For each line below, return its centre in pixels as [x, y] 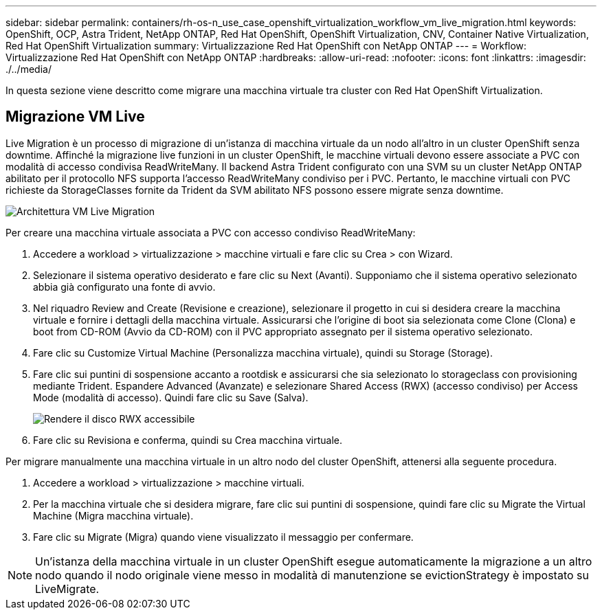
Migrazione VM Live [75, 117]
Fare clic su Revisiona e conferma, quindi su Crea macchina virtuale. [188, 440]
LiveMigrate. [67, 589]
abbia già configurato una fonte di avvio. [124, 287]
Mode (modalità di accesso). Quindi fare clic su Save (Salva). [171, 397]
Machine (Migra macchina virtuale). [113, 515]
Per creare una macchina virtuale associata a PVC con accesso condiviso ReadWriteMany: [211, 232]
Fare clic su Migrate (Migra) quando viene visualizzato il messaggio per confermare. [223, 537]
